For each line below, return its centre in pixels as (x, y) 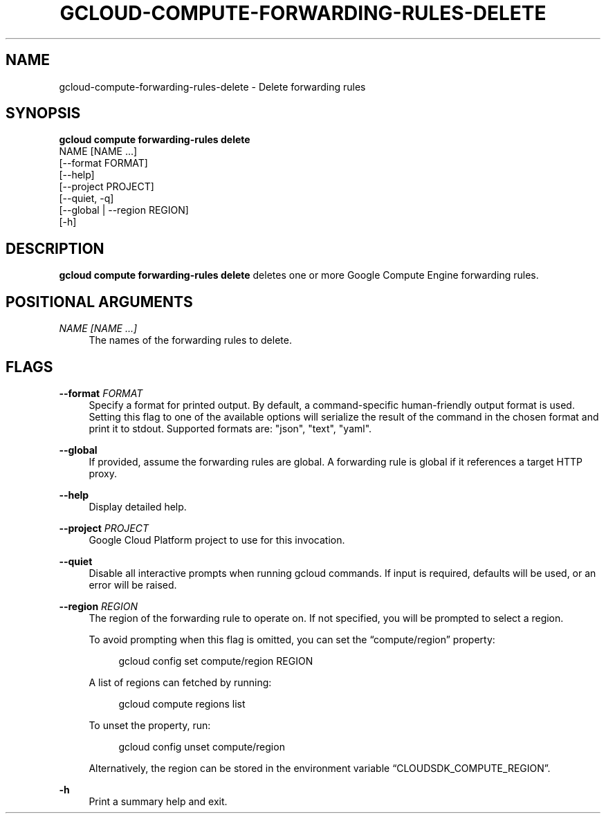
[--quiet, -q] (86, 199)
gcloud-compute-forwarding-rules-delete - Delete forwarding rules (212, 86)
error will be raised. (133, 585)
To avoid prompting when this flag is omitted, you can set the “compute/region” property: (292, 639)
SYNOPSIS (43, 113)
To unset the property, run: (150, 725)
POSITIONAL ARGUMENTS (99, 302)
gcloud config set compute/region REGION (216, 661)
